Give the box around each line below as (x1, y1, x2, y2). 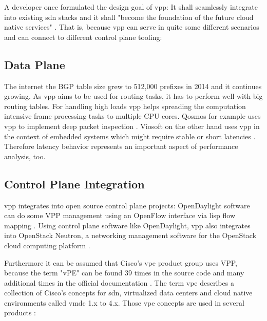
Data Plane (4, 56, 65, 72)
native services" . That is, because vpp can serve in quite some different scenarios (4, 22, 259, 32)
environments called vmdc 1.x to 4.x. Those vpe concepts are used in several (4, 297, 244, 308)
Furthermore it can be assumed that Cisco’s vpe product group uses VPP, (4, 257, 237, 268)
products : (4, 307, 36, 318)
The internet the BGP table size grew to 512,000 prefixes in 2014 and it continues (4, 80, 262, 91)
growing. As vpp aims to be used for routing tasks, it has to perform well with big (4, 91, 263, 101)
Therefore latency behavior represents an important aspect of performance (4, 141, 238, 152)
